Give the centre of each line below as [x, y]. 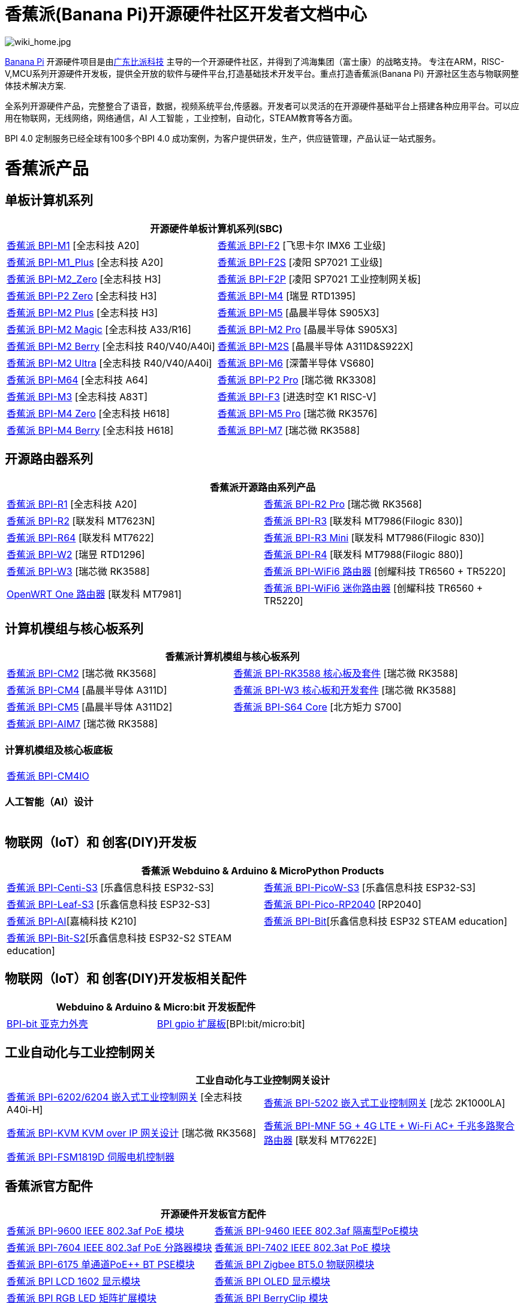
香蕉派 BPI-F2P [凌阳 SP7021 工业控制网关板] [319, 279]
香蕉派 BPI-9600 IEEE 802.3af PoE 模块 [96, 1231]
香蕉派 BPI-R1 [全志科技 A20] [72, 504]
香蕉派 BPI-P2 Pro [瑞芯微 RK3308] [297, 380]
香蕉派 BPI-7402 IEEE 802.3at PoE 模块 [302, 1248]
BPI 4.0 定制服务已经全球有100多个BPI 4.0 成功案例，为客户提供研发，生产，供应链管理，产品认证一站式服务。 [223, 138]
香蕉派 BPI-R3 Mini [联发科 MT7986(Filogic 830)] [374, 537]
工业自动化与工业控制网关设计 [262, 1080]
